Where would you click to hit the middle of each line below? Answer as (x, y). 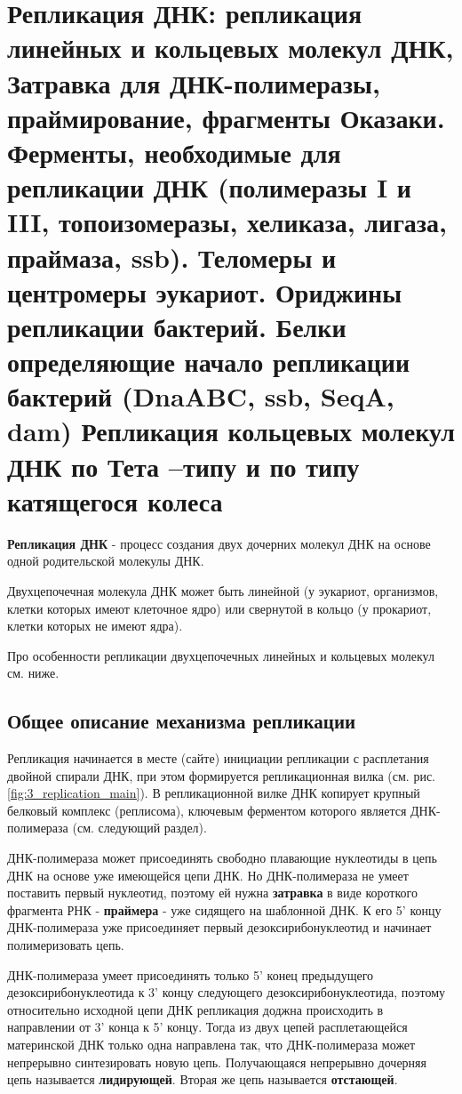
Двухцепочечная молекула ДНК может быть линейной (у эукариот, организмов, (223, 590)
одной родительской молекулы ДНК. (106, 561)
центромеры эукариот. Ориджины (205, 291)
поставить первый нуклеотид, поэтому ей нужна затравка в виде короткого (212, 893)
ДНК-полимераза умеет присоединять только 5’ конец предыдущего (191, 974)
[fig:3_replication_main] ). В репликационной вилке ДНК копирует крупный (214, 793)
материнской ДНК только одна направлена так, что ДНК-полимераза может (211, 1045)
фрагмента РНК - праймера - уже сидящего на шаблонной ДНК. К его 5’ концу (224, 909)
